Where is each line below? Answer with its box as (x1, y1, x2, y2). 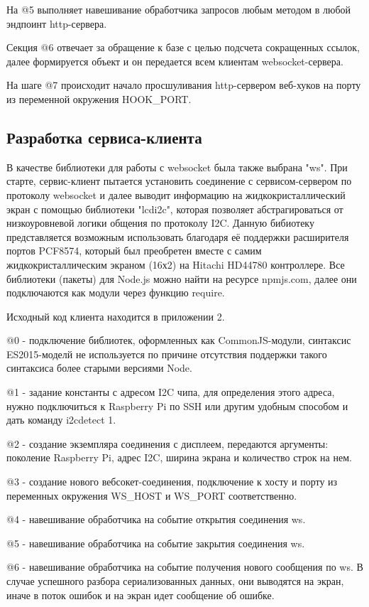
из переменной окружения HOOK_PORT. (6, 91, 192, 106)
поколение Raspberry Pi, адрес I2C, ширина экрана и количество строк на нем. (6, 450, 352, 465)
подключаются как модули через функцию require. (6, 285, 225, 300)
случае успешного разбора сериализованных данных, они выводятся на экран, (6, 574, 344, 589)
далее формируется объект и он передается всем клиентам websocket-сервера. (6, 53, 343, 68)
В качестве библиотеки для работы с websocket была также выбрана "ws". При (6, 159, 348, 174)
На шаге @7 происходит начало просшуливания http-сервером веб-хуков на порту (6, 77, 361, 92)
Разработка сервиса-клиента (6, 126, 202, 148)
